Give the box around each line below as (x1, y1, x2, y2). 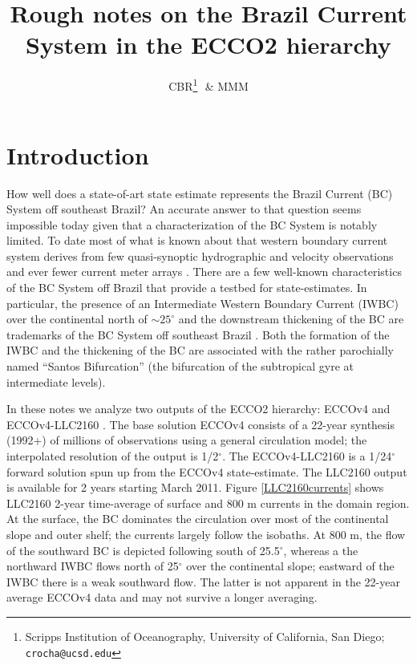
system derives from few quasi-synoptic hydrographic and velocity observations (6, 247, 394, 264)
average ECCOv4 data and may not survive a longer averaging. (6, 589, 318, 606)
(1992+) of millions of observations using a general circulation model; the (6, 432, 367, 448)
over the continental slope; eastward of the (186, 558, 395, 574)
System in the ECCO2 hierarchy (26, 28, 391, 61)
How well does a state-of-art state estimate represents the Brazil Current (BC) (6, 184, 393, 201)
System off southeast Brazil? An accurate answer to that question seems (6, 201, 362, 217)
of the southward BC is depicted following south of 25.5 (6, 541, 280, 558)
